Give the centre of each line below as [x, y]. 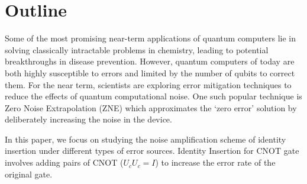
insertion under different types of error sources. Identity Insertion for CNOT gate [152, 151]
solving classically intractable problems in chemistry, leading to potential [137, 49]
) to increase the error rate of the [215, 162]
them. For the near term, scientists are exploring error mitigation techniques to [148, 84]
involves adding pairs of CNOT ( [64, 162]
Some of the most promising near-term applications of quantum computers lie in [151, 38]
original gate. [29, 174]
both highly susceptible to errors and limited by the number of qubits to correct [150, 72]
